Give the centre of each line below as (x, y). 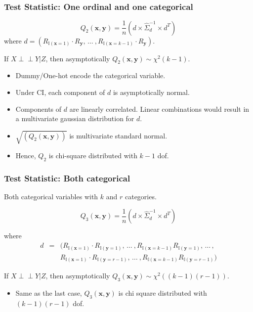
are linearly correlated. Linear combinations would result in (159, 109)
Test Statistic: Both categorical (67, 178)
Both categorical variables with (51, 197)
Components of (39, 109)
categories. (141, 197)
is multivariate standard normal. (118, 135)
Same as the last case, (49, 292)
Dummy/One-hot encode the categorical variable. (90, 75)
